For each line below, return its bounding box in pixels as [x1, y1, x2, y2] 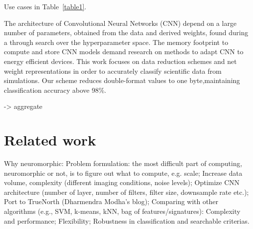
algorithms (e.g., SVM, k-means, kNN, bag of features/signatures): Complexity [4, 206, 241, 216]
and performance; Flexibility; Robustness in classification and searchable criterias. [4, 215, 250, 226]
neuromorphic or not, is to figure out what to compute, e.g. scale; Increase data [4, 167, 242, 178]
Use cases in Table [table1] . [4, 1, 87, 11]
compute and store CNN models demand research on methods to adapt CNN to [4, 46, 244, 57]
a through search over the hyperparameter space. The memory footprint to [4, 37, 229, 47]
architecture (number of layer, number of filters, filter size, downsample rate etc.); [4, 187, 249, 197]
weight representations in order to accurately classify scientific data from [4, 65, 222, 76]
